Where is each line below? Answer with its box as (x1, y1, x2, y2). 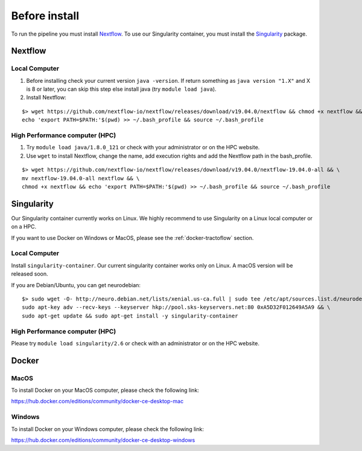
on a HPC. (11, 223, 37, 230)
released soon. (11, 270, 48, 277)
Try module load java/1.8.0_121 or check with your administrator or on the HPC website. (26, 144, 260, 151)
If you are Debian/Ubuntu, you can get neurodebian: (11, 281, 141, 288)
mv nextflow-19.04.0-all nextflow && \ (22, 175, 140, 181)
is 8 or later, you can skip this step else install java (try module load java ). (26, 85, 217, 93)
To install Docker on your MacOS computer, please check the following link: (11, 387, 199, 394)
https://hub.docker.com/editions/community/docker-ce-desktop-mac (11, 398, 184, 405)
